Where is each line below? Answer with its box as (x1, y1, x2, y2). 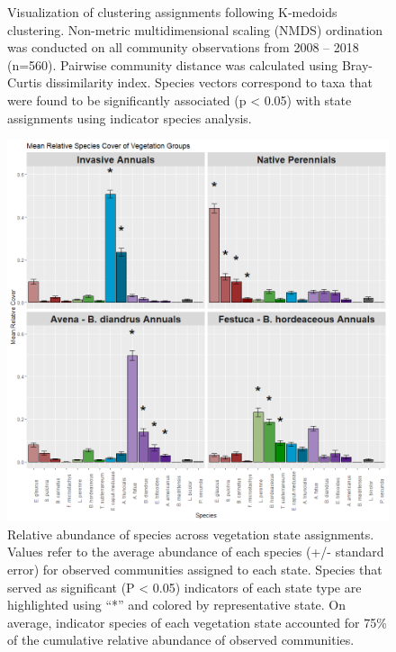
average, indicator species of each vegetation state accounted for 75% (7, 612, 387, 631)
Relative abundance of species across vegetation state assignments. (7, 524, 374, 543)
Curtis (7, 73, 42, 92)
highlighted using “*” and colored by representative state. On (7, 595, 346, 614)
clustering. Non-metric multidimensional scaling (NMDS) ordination (7, 20, 383, 39)
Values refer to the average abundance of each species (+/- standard (7, 542, 384, 561)
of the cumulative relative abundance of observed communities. (7, 630, 355, 649)
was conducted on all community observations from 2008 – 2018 (7, 38, 359, 57)
